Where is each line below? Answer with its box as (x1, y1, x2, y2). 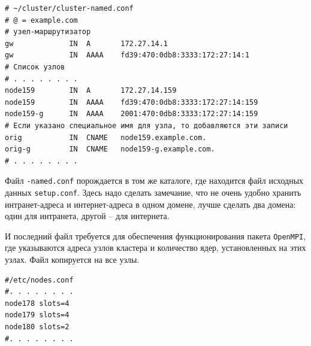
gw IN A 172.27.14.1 (5, 39, 168, 48)
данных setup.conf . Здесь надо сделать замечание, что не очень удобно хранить (5, 186, 301, 198)
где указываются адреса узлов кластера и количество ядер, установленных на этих (5, 241, 306, 254)
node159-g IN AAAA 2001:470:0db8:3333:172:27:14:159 (5, 110, 258, 119)
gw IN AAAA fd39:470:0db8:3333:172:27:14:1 (5, 51, 250, 60)
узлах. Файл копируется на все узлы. (5, 253, 140, 266)
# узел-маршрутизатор (5, 28, 91, 37)
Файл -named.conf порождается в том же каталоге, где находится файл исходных (5, 174, 304, 187)
